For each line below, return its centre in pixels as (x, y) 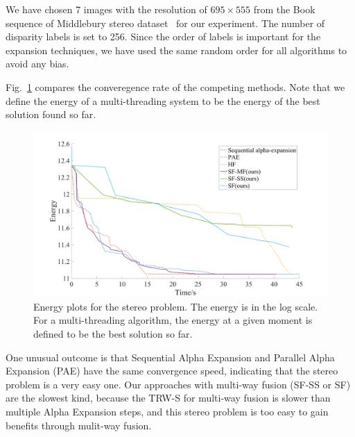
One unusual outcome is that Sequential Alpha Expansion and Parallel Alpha (170, 357)
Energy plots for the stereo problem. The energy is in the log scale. (176, 306)
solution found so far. (51, 114)
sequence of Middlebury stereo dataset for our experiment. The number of (165, 23)
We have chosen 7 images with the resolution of (106, 9)
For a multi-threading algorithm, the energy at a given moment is (173, 320)
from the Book (284, 9)
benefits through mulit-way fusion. (79, 425)
